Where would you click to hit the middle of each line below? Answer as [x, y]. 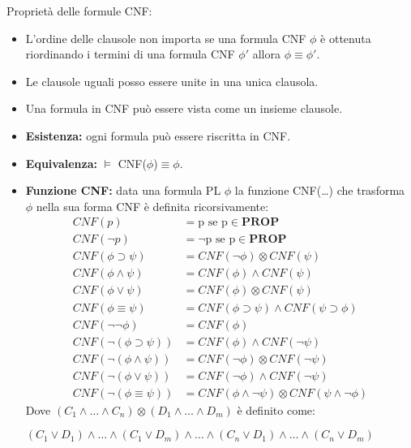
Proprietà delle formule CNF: [79, 11]
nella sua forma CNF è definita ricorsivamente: [152, 206]
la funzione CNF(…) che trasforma [320, 190]
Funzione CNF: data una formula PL [123, 190]
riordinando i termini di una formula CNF [130, 54]
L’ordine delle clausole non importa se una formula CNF [166, 38]
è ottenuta [346, 38]
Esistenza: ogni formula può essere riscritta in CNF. [158, 135]
